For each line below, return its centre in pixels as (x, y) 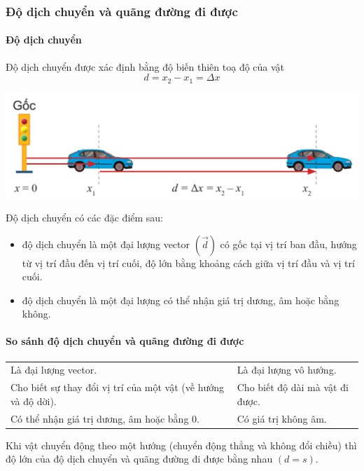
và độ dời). (34, 401)
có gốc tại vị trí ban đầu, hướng (288, 244)
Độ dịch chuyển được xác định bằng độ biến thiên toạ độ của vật (145, 66)
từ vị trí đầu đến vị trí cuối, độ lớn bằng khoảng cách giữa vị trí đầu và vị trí (188, 262)
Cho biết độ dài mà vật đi (293, 387)
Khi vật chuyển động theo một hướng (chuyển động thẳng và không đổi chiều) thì (181, 445)
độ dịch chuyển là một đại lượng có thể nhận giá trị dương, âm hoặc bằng (181, 300)
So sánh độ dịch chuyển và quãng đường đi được (125, 341)
